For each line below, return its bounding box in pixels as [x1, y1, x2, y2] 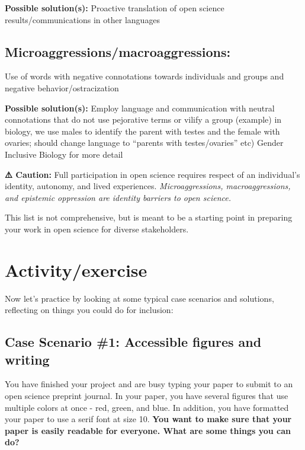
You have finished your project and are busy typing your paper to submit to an [5, 378, 293, 390]
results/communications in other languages [5, 13, 160, 25]
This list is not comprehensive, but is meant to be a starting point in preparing [5, 211, 293, 224]
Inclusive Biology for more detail [5, 148, 123, 160]
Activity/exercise [5, 257, 147, 282]
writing [5, 350, 50, 368]
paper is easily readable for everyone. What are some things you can [5, 424, 291, 436]
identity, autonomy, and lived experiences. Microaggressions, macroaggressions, [5, 180, 291, 192]
